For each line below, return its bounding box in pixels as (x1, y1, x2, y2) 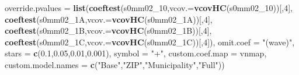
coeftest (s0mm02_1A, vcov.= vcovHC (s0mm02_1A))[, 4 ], (5, 13, 213, 25)
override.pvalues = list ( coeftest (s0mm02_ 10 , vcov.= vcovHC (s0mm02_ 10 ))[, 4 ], (5, 2, 293, 13)
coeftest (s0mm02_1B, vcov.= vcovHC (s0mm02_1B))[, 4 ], (5, 24, 212, 37)
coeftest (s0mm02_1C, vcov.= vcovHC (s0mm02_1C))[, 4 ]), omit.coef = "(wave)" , (5, 35, 295, 48)
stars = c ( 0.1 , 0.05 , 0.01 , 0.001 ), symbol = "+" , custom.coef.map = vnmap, (5, 47, 267, 59)
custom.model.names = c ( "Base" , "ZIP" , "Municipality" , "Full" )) (5, 58, 225, 70)
